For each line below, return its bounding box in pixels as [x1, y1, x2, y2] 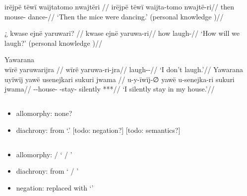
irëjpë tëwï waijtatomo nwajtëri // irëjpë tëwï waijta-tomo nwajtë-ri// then [4, 1, 234, 11]
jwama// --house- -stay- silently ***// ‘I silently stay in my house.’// [4, 84, 215, 94]
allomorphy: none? [16, 108, 72, 118]
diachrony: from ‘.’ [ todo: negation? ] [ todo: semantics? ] [16, 124, 181, 135]
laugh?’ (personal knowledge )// [4, 37, 102, 48]
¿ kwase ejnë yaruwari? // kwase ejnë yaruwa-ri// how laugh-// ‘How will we [4, 28, 240, 38]
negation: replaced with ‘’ [16, 182, 94, 193]
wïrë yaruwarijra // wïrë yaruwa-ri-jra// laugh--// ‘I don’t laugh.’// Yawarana [4, 64, 244, 74]
